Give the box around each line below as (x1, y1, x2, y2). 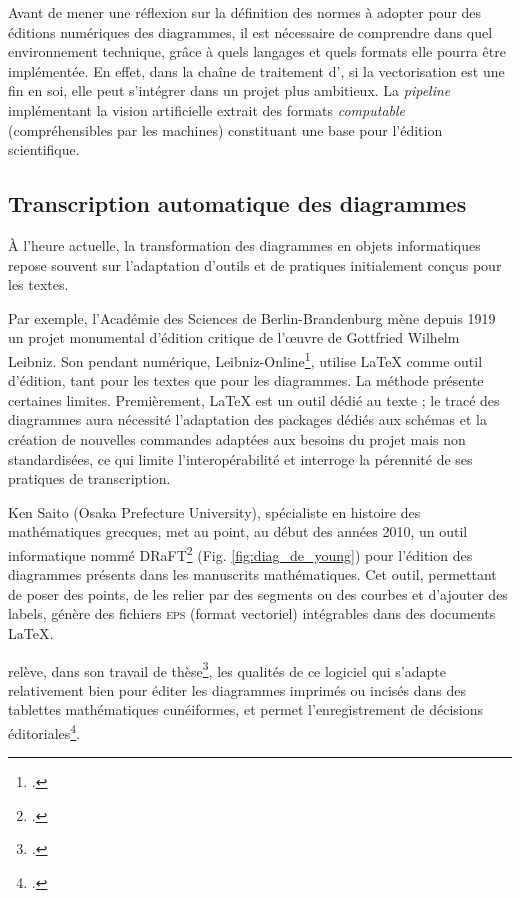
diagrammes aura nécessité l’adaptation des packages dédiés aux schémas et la (8, 409, 487, 430)
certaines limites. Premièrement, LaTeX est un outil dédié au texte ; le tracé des (8, 389, 500, 410)
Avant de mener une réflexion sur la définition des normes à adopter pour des (8, 2, 482, 22)
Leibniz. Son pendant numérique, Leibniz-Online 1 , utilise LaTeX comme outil (8, 347, 483, 371)
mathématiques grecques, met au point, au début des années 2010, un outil (8, 521, 468, 542)
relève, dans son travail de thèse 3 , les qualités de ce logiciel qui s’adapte (8, 657, 447, 681)
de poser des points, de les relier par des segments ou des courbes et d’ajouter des (8, 583, 508, 604)
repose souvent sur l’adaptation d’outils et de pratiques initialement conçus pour (8, 254, 502, 275)
